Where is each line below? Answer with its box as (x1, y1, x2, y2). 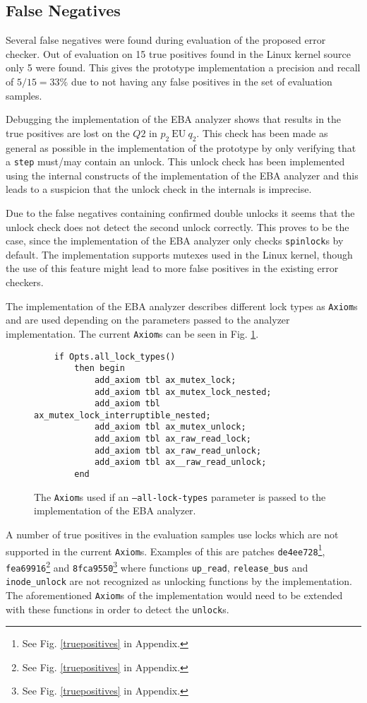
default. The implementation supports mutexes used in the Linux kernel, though (6, 247, 353, 261)
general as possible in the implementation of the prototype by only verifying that (6, 140, 356, 155)
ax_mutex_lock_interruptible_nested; (34, 410, 211, 420)
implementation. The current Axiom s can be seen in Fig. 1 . (6, 326, 259, 341)
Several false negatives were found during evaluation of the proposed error (6, 33, 326, 47)
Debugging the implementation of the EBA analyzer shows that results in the (6, 112, 342, 126)
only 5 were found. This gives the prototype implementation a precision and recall (6, 60, 361, 75)
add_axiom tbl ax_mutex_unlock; (94, 422, 246, 432)
